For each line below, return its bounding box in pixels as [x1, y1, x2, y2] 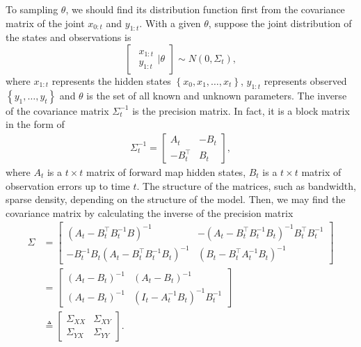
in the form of [6, 117, 65, 131]
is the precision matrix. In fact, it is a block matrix [132, 103, 350, 118]
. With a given [139, 15, 201, 30]
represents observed [264, 73, 347, 88]
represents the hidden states [51, 73, 171, 88]
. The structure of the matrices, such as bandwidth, [136, 178, 356, 193]
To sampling [6, 2, 58, 16]
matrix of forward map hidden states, [86, 165, 246, 179]
